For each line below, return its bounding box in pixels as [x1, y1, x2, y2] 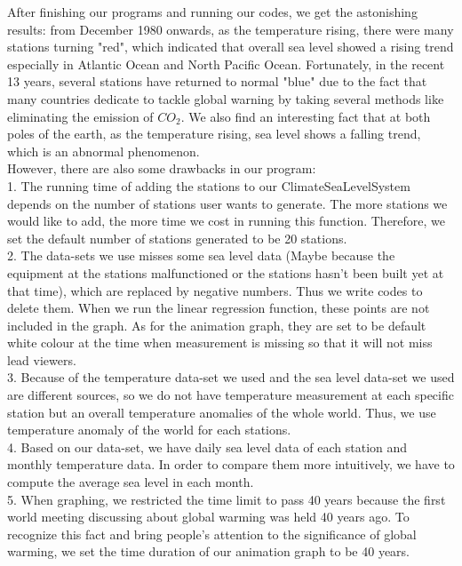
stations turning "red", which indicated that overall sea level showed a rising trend [7, 37, 454, 56]
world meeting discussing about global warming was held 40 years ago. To [7, 507, 410, 526]
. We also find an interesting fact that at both [180, 107, 431, 125]
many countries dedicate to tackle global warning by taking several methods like [7, 89, 444, 108]
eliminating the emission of [7, 107, 154, 125]
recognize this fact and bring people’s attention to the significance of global [7, 524, 417, 543]
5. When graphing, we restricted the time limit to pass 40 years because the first [7, 490, 446, 508]
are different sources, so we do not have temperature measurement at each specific [7, 386, 454, 404]
